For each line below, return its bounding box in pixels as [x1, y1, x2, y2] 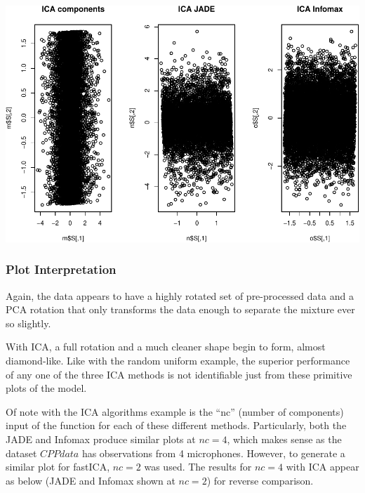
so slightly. [6, 315, 51, 330]
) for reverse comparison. [206, 473, 314, 487]
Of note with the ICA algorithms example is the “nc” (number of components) [6, 404, 344, 419]
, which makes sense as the [227, 432, 342, 447]
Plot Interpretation [6, 261, 117, 278]
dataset [6, 445, 37, 460]
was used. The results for [144, 459, 252, 474]
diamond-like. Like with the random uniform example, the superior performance [6, 353, 350, 368]
